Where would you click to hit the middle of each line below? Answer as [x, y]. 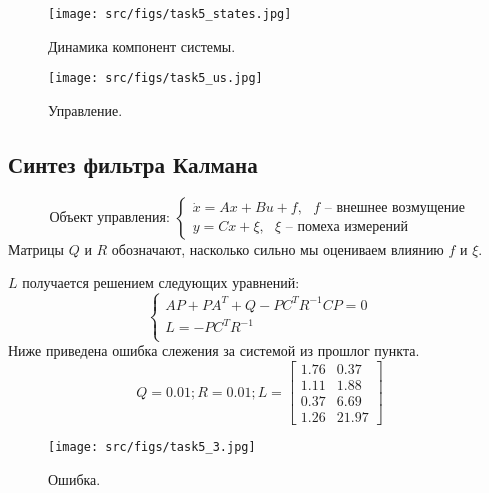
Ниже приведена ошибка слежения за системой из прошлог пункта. [214, 350]
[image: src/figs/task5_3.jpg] [152, 447]
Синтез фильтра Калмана [133, 163]
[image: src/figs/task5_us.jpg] [155, 78]
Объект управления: [109, 217]
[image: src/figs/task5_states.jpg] [170, 14]
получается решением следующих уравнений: [161, 282]
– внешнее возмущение [394, 208]
